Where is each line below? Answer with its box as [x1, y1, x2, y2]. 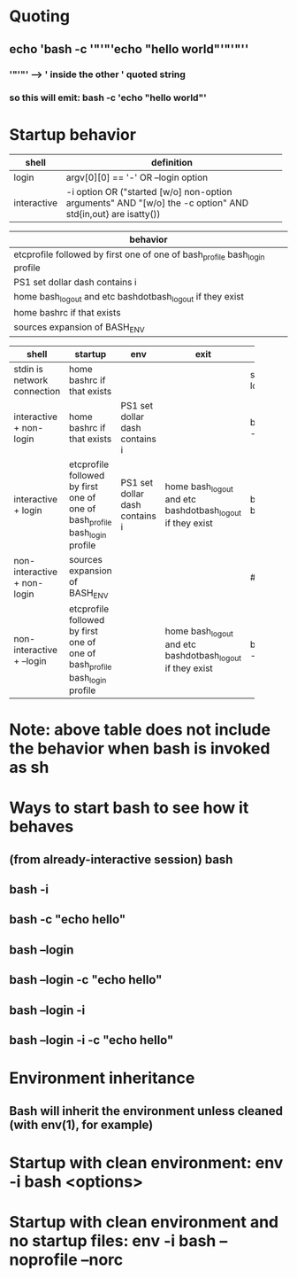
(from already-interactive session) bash [9, 852, 233, 867]
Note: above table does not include [9, 720, 271, 740]
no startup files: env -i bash [9, 1230, 217, 1251]
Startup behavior [9, 124, 137, 144]
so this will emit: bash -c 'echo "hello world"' [9, 91, 207, 104]
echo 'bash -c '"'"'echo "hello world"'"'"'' [9, 42, 249, 57]
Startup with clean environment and [9, 1212, 279, 1232]
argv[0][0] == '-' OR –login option [65, 171, 209, 183]
